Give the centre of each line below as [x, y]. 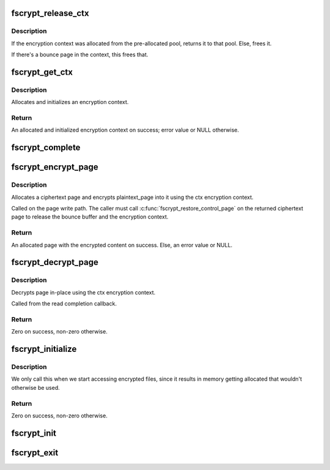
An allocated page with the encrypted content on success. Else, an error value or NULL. [122, 245]
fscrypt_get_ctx [42, 72]
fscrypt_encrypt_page [55, 167]
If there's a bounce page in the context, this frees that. [80, 54]
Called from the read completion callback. [64, 304]
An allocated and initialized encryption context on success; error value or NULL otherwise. [125, 130]
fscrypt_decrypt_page [55, 262]
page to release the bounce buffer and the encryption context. [90, 217]
